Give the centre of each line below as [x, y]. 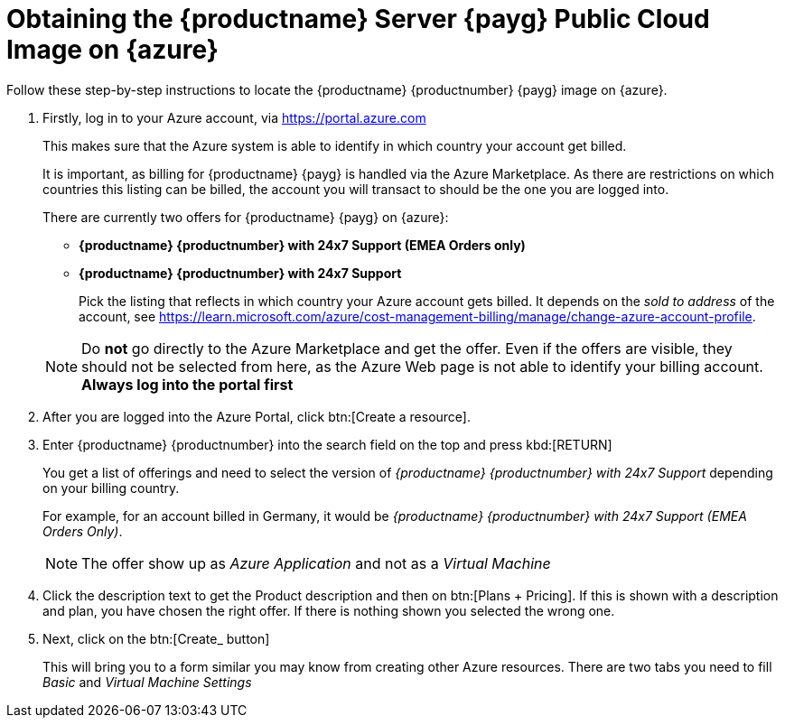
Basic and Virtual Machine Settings [147, 682]
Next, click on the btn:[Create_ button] [156, 638]
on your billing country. [111, 488]
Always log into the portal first [187, 384]
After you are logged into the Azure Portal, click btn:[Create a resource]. [257, 416]
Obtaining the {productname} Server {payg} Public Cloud [358, 19]
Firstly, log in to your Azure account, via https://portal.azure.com [234, 117]
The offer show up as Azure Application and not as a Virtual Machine [316, 563]
